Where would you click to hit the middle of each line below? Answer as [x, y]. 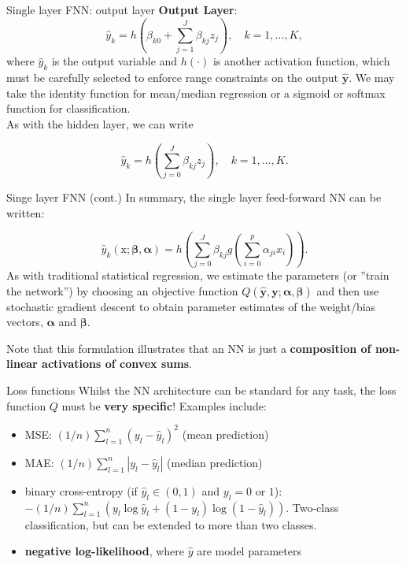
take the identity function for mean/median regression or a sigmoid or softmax [196, 93]
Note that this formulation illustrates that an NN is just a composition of [189, 348]
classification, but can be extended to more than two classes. [171, 524]
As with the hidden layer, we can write [100, 123]
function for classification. [68, 108]
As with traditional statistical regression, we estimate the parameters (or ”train [198, 275]
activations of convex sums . [117, 364]
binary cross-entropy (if [81, 490]
